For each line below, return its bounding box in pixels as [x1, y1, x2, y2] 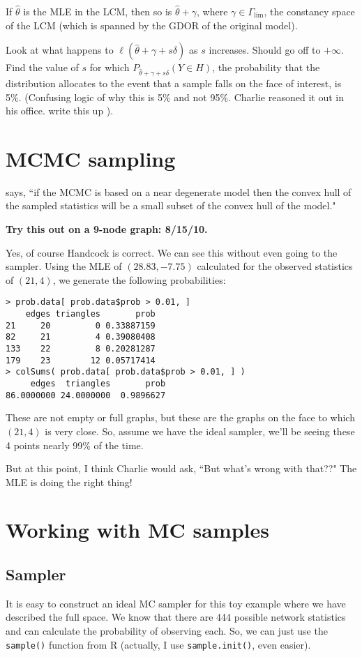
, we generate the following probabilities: [52, 272, 226, 287]
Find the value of [6, 60, 79, 75]
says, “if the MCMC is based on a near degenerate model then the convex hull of [6, 184, 352, 199]
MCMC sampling [6, 144, 176, 172]
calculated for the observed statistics [197, 259, 353, 273]
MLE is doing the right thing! [6, 474, 133, 489]
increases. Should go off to [209, 43, 321, 57]
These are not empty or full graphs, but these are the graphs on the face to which [6, 410, 355, 425]
